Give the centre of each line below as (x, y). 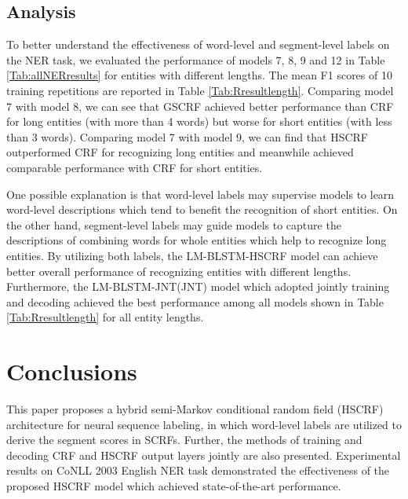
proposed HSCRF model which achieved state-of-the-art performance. (174, 485)
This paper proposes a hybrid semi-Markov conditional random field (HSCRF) (195, 409)
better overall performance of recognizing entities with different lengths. (179, 271)
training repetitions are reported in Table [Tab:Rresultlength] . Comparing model (200, 90)
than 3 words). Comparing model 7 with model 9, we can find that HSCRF (187, 136)
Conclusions (72, 371)
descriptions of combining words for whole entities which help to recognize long (197, 240)
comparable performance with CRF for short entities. (135, 167)
